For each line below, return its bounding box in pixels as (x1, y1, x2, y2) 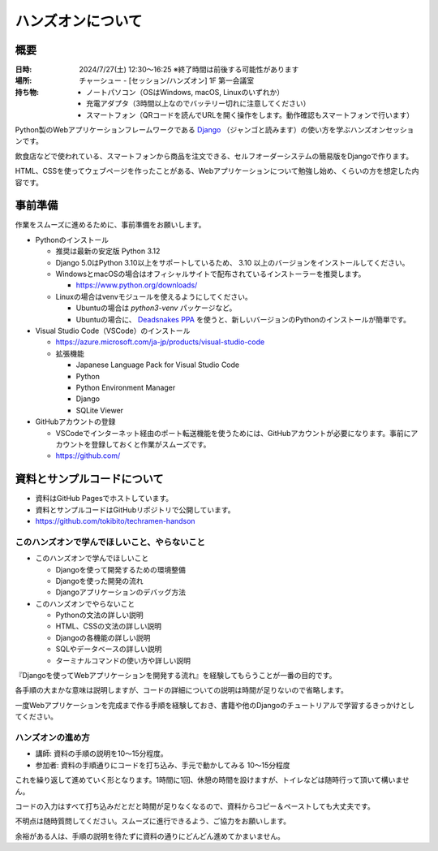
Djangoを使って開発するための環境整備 (55, 564, 186, 574)
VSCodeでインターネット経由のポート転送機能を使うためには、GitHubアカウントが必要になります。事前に (55, 428, 411, 438)
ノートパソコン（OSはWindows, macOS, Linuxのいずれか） (86, 87, 284, 97)
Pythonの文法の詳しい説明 (55, 610, 144, 620)
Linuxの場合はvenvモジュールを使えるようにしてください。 (55, 292, 252, 301)
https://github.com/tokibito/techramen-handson (35, 516, 195, 525)
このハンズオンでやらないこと (35, 598, 135, 608)
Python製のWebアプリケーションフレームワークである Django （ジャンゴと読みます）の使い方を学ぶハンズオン (15, 125, 386, 135)
